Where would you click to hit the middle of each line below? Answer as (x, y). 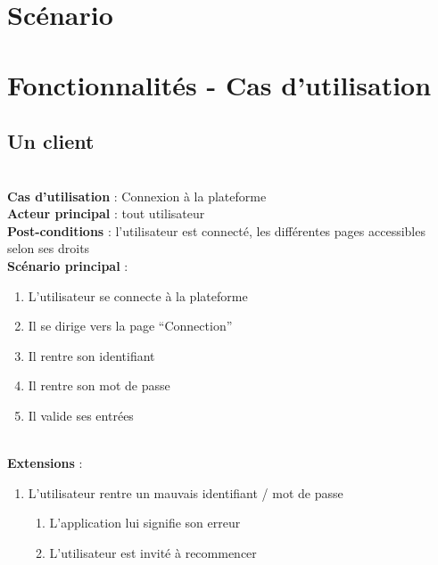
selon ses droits (49, 248)
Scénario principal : (68, 265)
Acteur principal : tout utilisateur (106, 213)
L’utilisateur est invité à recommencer (153, 552)
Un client (51, 141)
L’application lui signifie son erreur (145, 523)
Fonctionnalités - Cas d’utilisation (219, 84)
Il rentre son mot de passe (99, 385)
